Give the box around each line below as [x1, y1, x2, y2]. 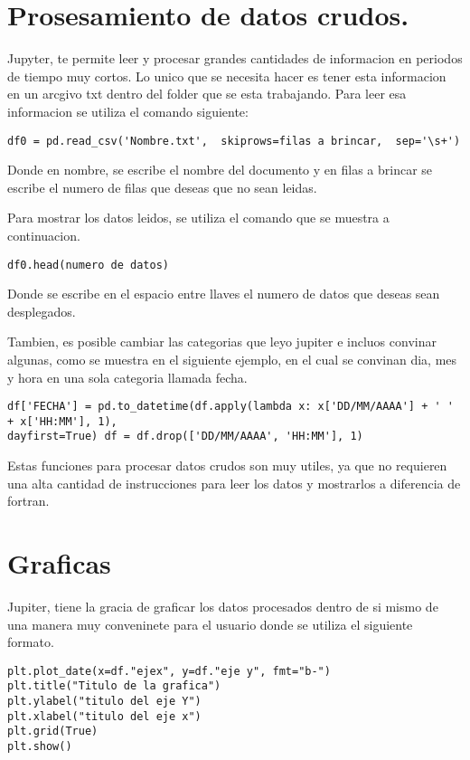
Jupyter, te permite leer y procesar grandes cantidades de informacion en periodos [7, 49, 463, 68]
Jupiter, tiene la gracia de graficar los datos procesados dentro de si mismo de [7, 597, 438, 616]
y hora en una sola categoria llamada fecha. [7, 367, 248, 386]
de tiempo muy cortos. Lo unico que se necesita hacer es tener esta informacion [7, 66, 446, 85]
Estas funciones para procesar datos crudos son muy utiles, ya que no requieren [7, 456, 447, 475]
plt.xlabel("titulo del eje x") [7, 709, 202, 723]
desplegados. [7, 301, 76, 320]
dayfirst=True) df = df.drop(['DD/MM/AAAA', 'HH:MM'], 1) [7, 430, 363, 443]
